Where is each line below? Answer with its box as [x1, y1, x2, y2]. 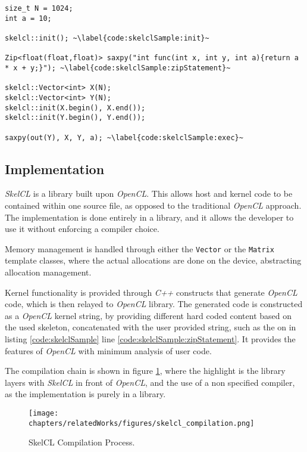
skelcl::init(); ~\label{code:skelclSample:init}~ [5, 33, 209, 42]
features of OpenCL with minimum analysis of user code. [5, 344, 212, 357]
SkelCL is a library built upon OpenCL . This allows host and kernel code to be [5, 187, 293, 200]
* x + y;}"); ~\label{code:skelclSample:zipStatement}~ [5, 63, 231, 72]
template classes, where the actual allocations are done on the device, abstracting [5, 254, 302, 267]
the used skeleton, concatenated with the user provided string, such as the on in [5, 321, 296, 333]
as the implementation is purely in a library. [5, 388, 166, 400]
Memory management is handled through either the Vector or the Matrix [5, 242, 274, 255]
